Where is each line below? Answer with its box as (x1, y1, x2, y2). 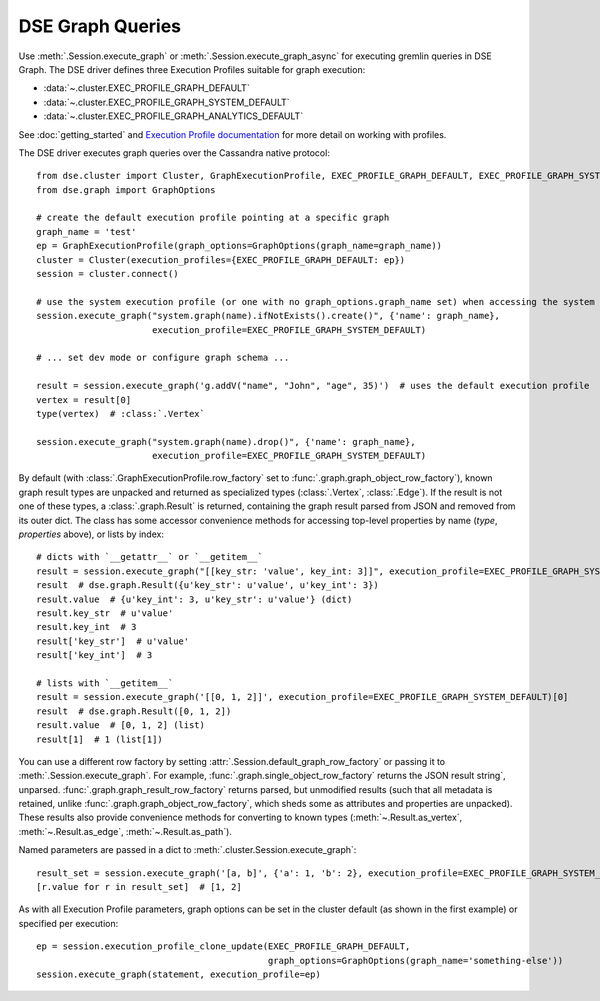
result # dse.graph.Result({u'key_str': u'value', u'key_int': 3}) (36, 580, 379, 591)
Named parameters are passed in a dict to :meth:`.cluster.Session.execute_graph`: (18, 844, 357, 856)
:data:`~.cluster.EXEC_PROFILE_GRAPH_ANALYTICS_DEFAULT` (43, 110, 304, 122)
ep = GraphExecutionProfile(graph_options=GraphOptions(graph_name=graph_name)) (36, 240, 443, 252)
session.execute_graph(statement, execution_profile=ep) (36, 968, 322, 980)
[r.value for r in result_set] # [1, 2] (36, 881, 242, 893)
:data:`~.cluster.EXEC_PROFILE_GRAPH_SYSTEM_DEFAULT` (43, 96, 290, 108)
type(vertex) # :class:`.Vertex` (36, 408, 205, 419)
